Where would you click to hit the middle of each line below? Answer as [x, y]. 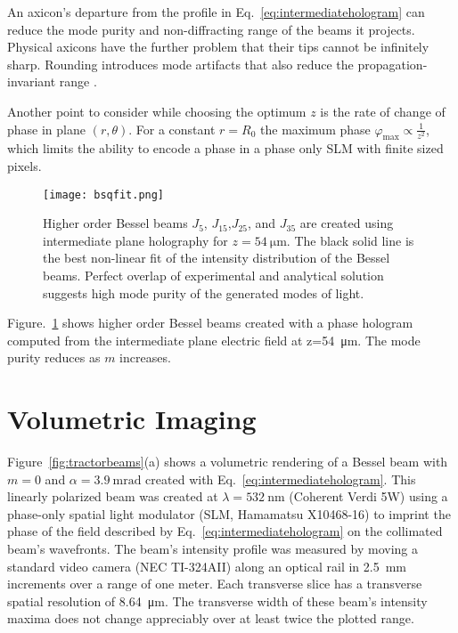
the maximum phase [315, 129]
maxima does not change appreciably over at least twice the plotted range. [211, 618]
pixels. [25, 165]
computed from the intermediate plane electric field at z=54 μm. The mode [214, 340]
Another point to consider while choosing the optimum [157, 111]
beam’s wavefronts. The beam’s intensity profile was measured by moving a [213, 549]
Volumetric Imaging [132, 419]
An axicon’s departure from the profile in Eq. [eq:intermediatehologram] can [216, 12]
